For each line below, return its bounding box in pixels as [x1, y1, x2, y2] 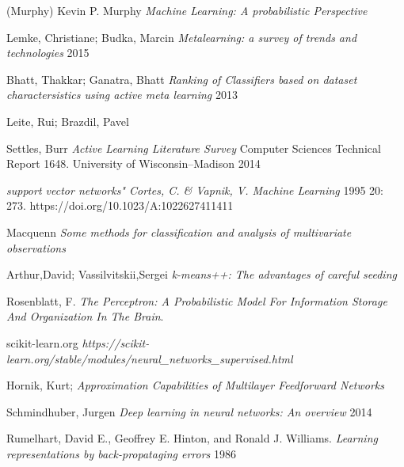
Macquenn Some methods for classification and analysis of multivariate [6, 223, 352, 240]
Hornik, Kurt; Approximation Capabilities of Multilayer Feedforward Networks [6, 377, 385, 393]
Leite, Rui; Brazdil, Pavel [6, 112, 129, 129]
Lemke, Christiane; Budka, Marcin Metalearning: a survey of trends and [6, 28, 357, 45]
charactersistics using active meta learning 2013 [6, 86, 238, 103]
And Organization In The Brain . [6, 308, 164, 325]
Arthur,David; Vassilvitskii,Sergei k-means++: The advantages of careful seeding [6, 266, 397, 283]
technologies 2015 [6, 44, 90, 61]
